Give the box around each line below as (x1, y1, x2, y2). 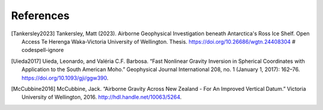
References (11, 9, 70, 22)
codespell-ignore (22, 47, 64, 54)
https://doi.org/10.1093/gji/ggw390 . (22, 74, 109, 81)
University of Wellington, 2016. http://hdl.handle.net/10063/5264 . (22, 93, 182, 101)
